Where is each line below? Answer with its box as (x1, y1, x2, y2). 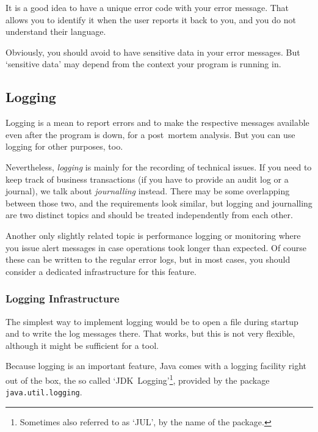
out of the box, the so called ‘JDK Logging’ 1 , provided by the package (5, 372, 270, 386)
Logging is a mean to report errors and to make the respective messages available (5, 116, 309, 129)
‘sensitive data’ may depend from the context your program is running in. (5, 57, 281, 70)
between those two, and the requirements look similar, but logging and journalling (5, 196, 313, 209)
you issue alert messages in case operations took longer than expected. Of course (5, 241, 307, 254)
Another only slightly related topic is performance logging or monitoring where (5, 229, 301, 241)
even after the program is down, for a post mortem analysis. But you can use (5, 128, 295, 141)
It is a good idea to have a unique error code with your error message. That (5, 1, 289, 13)
